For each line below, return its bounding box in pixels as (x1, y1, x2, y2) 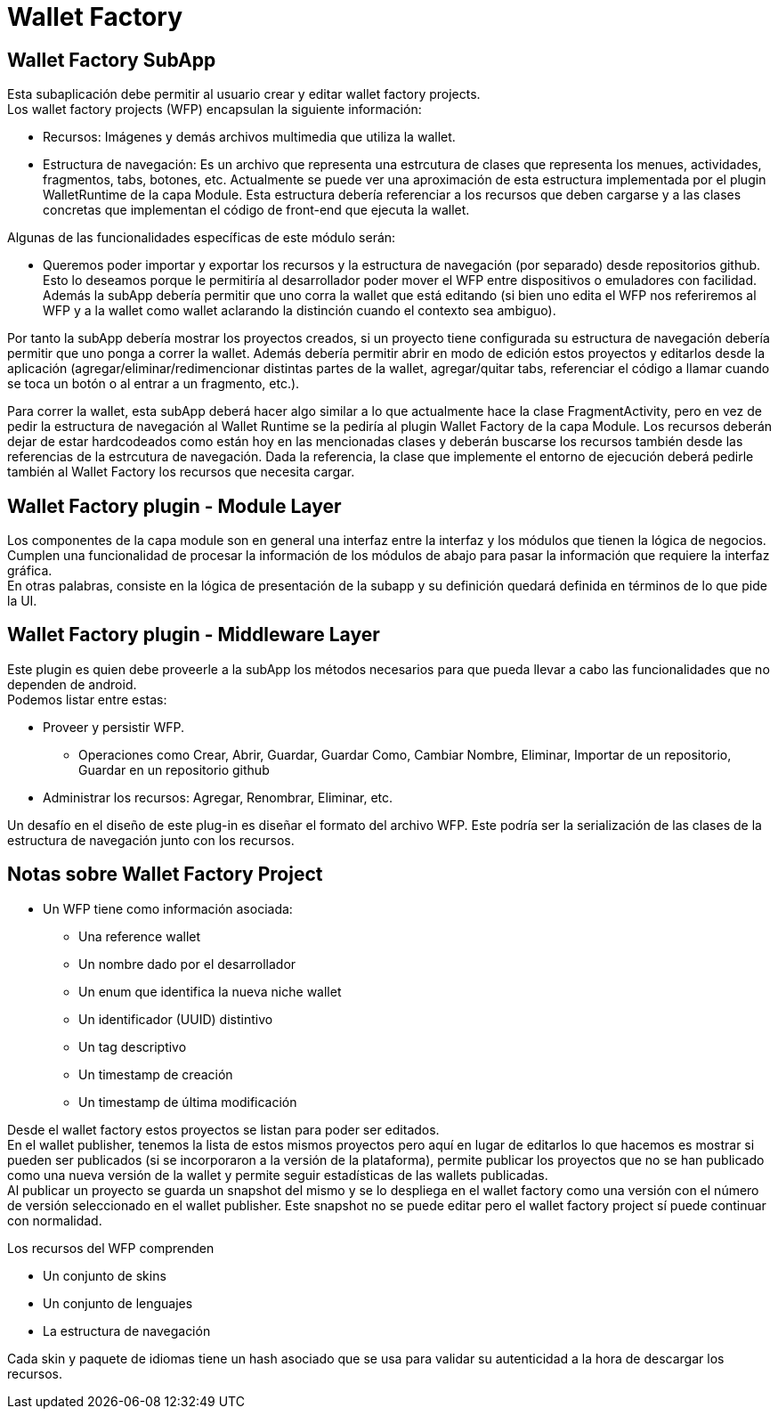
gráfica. (7, 563, 53, 579)
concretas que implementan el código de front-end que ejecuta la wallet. (43, 202, 470, 218)
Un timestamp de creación (78, 1066, 233, 1082)
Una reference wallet (78, 928, 201, 944)
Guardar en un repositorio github (78, 761, 270, 777)
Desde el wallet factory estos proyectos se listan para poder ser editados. (7, 1121, 440, 1137)
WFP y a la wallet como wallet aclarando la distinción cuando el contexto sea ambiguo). (43, 303, 556, 319)
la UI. (7, 593, 37, 609)
